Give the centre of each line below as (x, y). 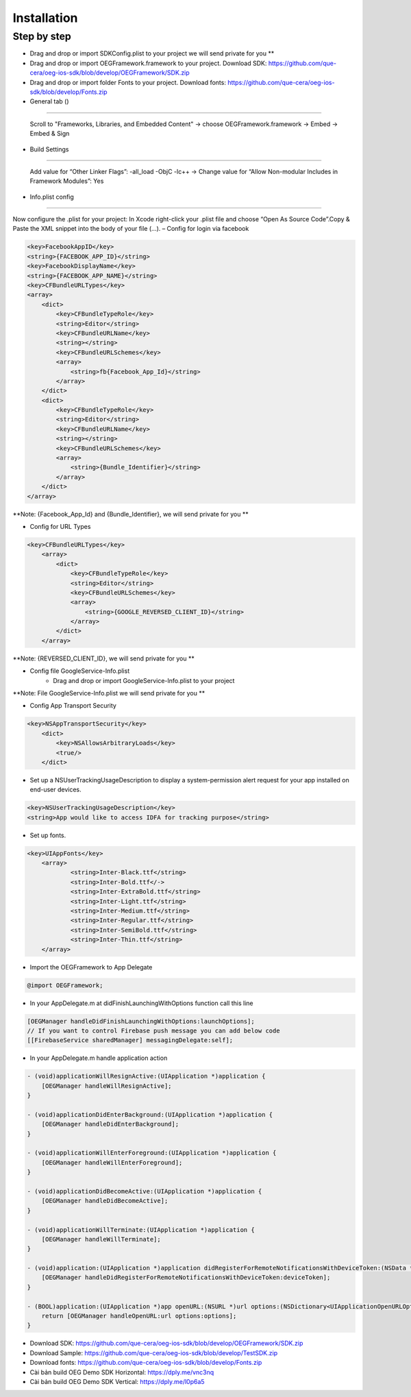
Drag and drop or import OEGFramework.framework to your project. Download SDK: (148, 63)
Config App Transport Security (73, 706)
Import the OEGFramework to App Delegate (91, 967)
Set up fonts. (48, 835)
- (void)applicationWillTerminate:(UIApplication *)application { (141, 1229)
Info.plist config (52, 197)
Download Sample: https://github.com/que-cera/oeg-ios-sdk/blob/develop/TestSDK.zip (153, 1352)
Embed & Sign (50, 134)
